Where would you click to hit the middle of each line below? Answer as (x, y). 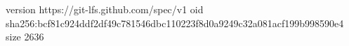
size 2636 (25, 37)
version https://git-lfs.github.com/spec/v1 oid (105, 9)
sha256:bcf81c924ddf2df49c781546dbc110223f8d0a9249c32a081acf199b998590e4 (175, 23)
